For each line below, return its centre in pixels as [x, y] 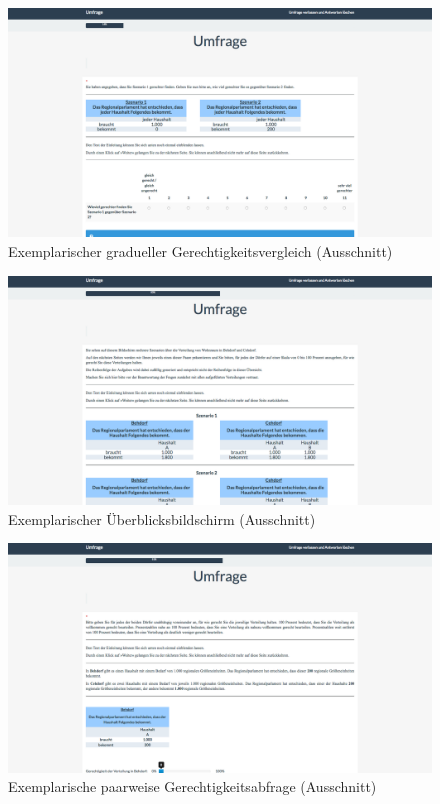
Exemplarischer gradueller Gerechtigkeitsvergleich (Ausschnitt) [200, 250]
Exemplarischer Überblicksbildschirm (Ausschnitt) [162, 518]
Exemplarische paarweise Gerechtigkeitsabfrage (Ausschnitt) [192, 786]
